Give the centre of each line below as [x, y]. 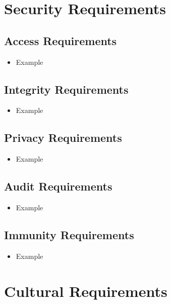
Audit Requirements [58, 186]
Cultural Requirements [86, 291]
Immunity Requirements [69, 234]
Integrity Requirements [66, 89]
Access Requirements [61, 40]
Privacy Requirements [63, 138]
